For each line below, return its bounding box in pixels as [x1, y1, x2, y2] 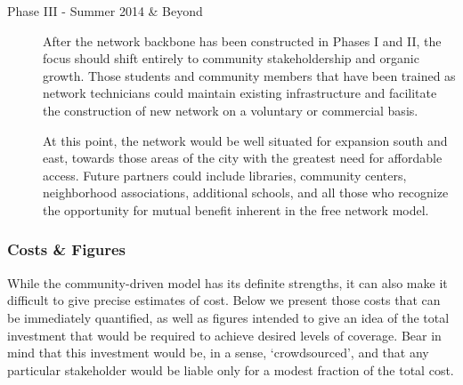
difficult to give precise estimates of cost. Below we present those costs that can [7, 291, 441, 309]
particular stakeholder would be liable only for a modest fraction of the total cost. [7, 360, 454, 379]
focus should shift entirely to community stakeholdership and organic [43, 49, 419, 68]
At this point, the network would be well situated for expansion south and [43, 131, 448, 149]
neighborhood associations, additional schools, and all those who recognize [43, 183, 449, 202]
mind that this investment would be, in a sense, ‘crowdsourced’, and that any [7, 343, 429, 362]
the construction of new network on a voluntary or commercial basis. [43, 100, 418, 119]
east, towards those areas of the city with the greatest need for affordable [43, 148, 443, 167]
